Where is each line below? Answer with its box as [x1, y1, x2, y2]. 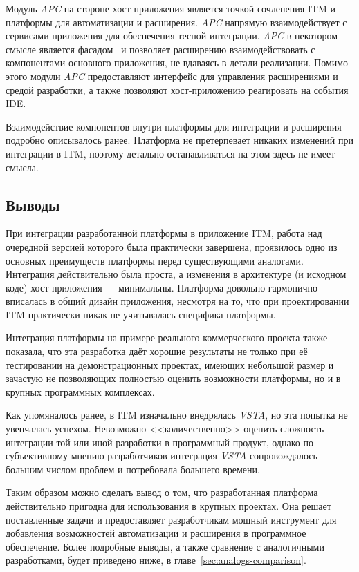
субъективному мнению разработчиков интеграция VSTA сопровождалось [6, 448, 317, 463]
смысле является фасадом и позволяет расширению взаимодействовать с [6, 41, 315, 56]
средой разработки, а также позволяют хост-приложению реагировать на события [6, 82, 349, 97]
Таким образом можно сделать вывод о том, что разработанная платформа [6, 485, 318, 499]
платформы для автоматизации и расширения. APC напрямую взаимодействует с [6, 15, 347, 29]
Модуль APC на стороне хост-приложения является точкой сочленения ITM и [6, 1, 335, 15]
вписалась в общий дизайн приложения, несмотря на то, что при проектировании [6, 294, 349, 308]
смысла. [6, 160, 39, 174]
